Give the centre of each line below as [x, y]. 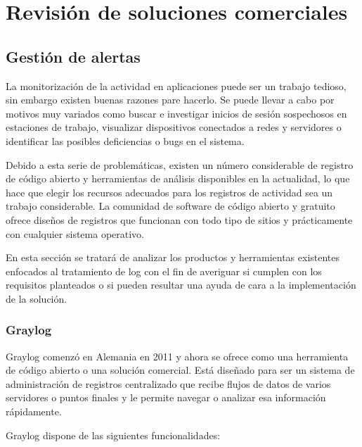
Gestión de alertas [73, 56]
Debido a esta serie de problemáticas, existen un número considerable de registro [180, 164]
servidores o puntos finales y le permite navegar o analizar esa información [166, 397]
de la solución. [37, 298]
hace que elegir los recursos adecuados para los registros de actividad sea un [169, 192]
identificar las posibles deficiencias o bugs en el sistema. [125, 140]
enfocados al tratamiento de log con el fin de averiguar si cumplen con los [164, 271]
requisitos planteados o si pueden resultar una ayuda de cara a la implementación [181, 285]
